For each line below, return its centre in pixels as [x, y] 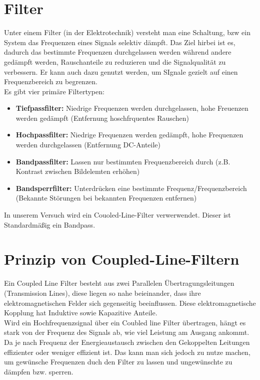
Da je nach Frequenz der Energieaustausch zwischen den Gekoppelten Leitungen [127, 342]
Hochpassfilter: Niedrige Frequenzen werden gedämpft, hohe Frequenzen [129, 135]
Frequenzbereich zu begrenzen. [51, 81]
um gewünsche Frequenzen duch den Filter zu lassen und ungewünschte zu [118, 362]
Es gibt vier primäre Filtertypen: [54, 91]
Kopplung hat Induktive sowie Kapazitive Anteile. [81, 313]
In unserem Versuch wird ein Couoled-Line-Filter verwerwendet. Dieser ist [117, 215]
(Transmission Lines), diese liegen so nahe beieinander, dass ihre [102, 293]
